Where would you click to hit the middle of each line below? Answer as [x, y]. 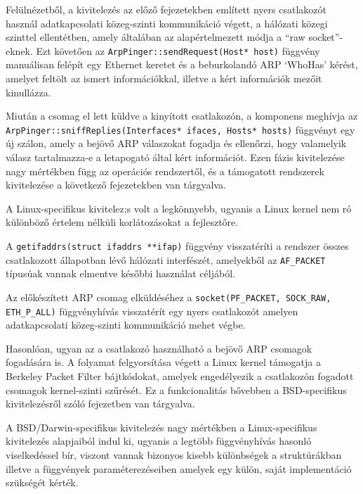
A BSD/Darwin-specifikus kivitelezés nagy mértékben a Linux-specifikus [161, 427]
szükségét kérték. [42, 482]
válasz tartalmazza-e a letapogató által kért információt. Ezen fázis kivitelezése [175, 157]
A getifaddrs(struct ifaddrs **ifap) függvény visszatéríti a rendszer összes [177, 246]
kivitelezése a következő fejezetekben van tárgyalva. [116, 185]
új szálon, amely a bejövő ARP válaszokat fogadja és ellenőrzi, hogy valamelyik [176, 143]
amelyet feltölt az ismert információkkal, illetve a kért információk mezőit [164, 78]
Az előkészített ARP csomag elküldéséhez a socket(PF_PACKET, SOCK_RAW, [169, 297]
